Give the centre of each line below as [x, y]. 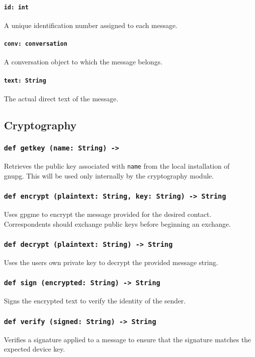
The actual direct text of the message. [61, 98]
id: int [16, 7]
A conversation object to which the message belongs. [83, 62]
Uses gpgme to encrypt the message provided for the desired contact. [108, 214]
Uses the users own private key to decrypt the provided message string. [111, 262]
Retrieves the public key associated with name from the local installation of [117, 165]
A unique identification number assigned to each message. [91, 25]
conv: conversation [36, 44]
